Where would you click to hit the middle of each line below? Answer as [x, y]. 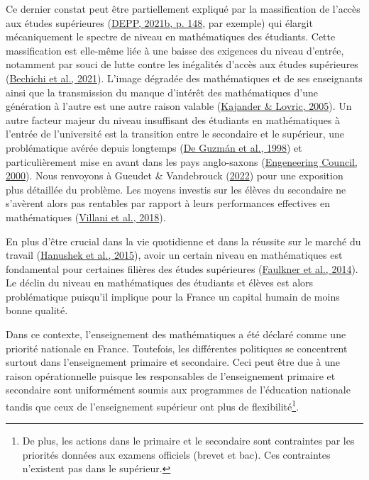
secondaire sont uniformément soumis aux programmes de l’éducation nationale [178, 390]
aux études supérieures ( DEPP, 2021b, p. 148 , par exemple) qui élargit [159, 22]
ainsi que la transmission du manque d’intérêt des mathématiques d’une [162, 92]
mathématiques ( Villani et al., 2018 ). [86, 217]
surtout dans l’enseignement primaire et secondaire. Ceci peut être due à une [173, 362]
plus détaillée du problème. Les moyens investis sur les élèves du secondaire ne [176, 189]
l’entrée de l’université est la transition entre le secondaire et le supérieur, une [175, 134]
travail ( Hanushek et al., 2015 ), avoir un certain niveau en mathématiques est [174, 255]
